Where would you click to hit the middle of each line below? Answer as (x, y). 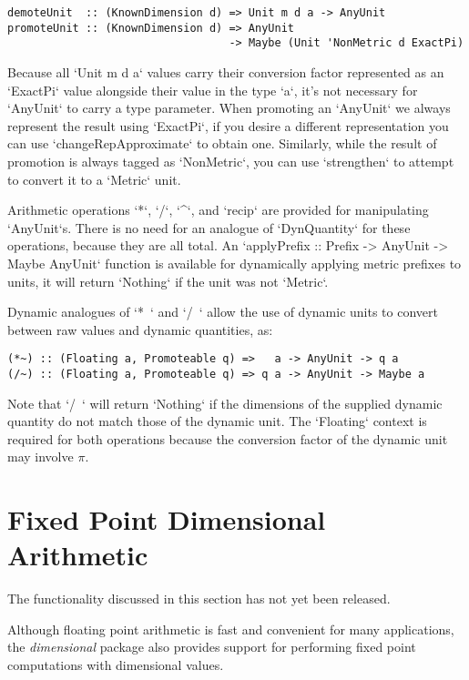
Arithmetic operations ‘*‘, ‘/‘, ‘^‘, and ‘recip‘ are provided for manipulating (218, 210)
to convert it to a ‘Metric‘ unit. (94, 179)
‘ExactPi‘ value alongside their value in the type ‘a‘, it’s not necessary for (213, 90)
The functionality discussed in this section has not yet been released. (199, 599)
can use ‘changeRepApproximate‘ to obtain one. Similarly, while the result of (222, 143)
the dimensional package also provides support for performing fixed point (212, 647)
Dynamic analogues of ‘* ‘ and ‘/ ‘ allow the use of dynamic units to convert (223, 312)
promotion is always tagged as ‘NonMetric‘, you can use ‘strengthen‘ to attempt (231, 161)
